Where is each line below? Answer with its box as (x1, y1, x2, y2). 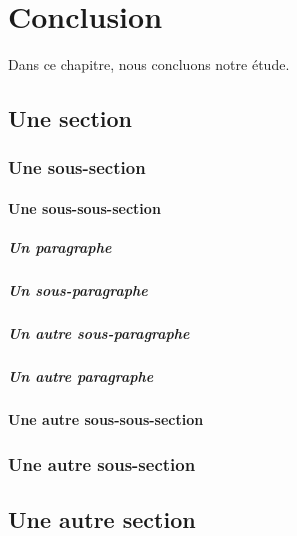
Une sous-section (8, 155, 146, 180)
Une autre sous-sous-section (8, 409, 204, 429)
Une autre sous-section (8, 451, 196, 476)
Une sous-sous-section (8, 197, 161, 218)
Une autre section (8, 503, 196, 534)
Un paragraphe (8, 237, 112, 258)
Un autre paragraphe (8, 366, 154, 387)
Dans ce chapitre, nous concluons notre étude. (8, 54, 290, 75)
